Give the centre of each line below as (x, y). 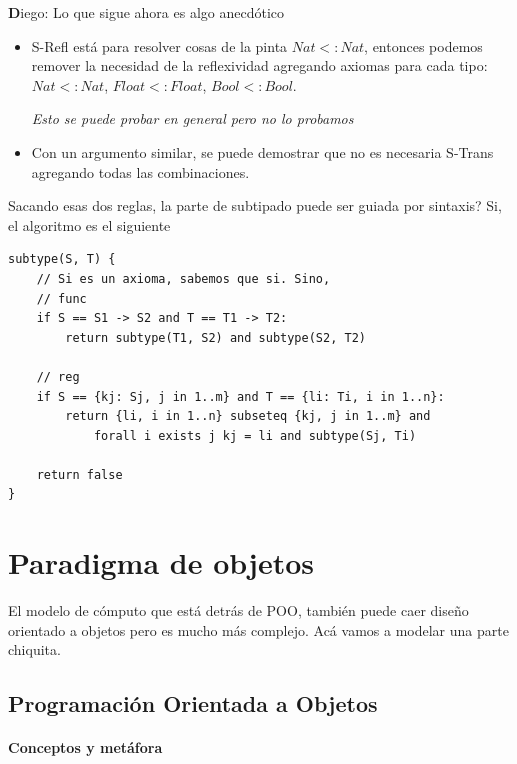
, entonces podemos (423, 45)
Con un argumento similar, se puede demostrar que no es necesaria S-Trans (262, 151)
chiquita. (34, 649)
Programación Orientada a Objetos (193, 703)
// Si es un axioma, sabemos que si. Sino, (183, 278)
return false (79, 474)
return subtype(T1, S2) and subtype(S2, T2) (215, 337)
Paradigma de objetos (161, 562)
